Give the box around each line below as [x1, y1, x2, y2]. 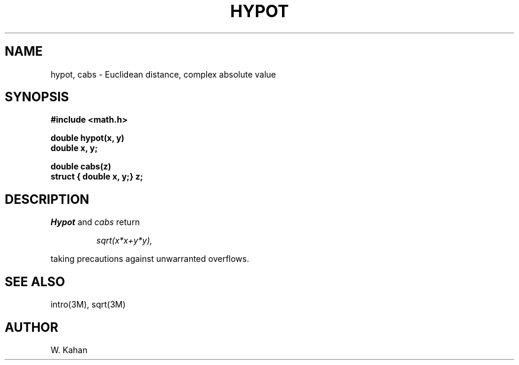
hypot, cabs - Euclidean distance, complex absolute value [50, 69, 276, 79]
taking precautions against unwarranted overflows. [50, 254, 249, 264]
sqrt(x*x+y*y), [96, 235, 153, 246]
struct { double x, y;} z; [50, 171, 143, 182]
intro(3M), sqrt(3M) [50, 299, 126, 310]
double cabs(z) [50, 161, 111, 172]
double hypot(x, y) [50, 133, 124, 143]
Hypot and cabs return [50, 217, 140, 228]
